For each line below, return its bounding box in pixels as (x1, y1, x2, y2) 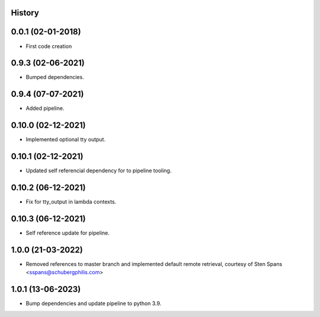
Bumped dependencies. (25, 74, 84, 81)
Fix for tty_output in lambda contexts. (25, 198, 117, 205)
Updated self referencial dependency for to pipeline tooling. (25, 167, 172, 175)
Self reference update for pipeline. (25, 229, 110, 236)
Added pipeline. (25, 104, 65, 112)
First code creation (25, 42, 72, 50)
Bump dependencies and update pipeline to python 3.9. (25, 300, 162, 307)
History (11, 8, 40, 18)
